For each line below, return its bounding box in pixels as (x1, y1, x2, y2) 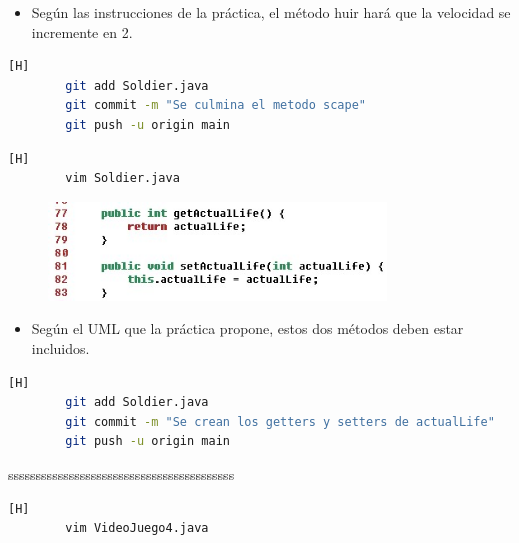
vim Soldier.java (65, 171, 180, 186)
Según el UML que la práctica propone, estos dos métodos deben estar (31, 318, 464, 339)
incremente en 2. (31, 21, 133, 42)
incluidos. (31, 337, 90, 358)
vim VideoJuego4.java (65, 521, 209, 536)
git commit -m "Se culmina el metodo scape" (65, 98, 366, 113)
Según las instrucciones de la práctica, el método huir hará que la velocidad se (31, 2, 511, 22)
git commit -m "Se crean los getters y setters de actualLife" (65, 414, 495, 429)
